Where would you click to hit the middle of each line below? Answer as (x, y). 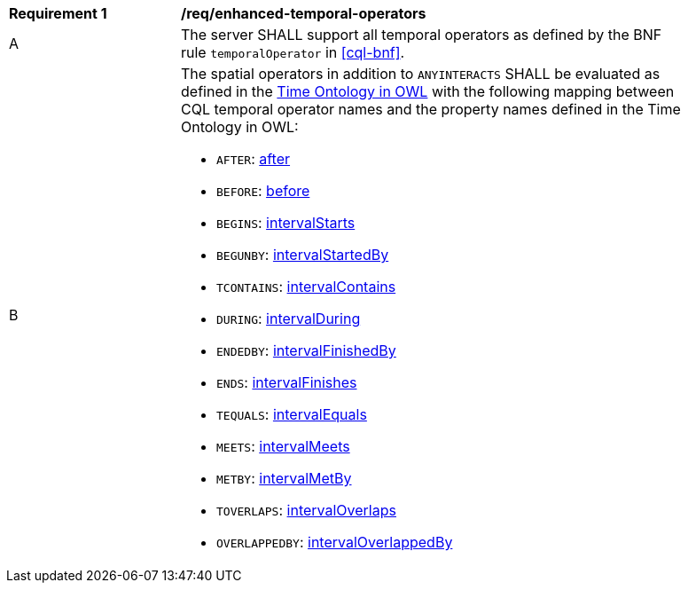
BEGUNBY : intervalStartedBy (303, 255)
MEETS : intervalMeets (283, 446)
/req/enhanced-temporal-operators (304, 13)
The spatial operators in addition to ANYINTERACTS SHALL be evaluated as (421, 74)
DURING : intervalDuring (289, 319)
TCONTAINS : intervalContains (306, 287)
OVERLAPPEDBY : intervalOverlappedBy (335, 542)
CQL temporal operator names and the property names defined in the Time (431, 109)
